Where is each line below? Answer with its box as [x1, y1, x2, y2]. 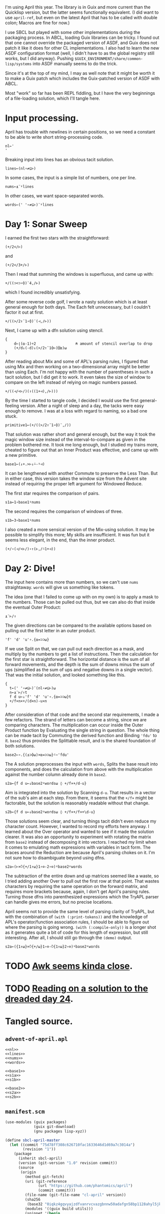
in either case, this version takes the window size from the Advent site [5, 475, 147, 481]
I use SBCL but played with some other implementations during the [5, 30, 140, 35]
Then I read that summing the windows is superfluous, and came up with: [5, 271, 154, 277]
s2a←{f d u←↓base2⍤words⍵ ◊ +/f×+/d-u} [5, 781, 87, 786]
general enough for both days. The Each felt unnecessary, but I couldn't [5, 304, 151, 310]
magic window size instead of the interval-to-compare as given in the [5, 436, 146, 442]
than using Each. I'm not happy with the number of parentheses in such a [5, 369, 153, 375]
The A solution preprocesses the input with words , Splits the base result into [5, 761, 158, 767]
